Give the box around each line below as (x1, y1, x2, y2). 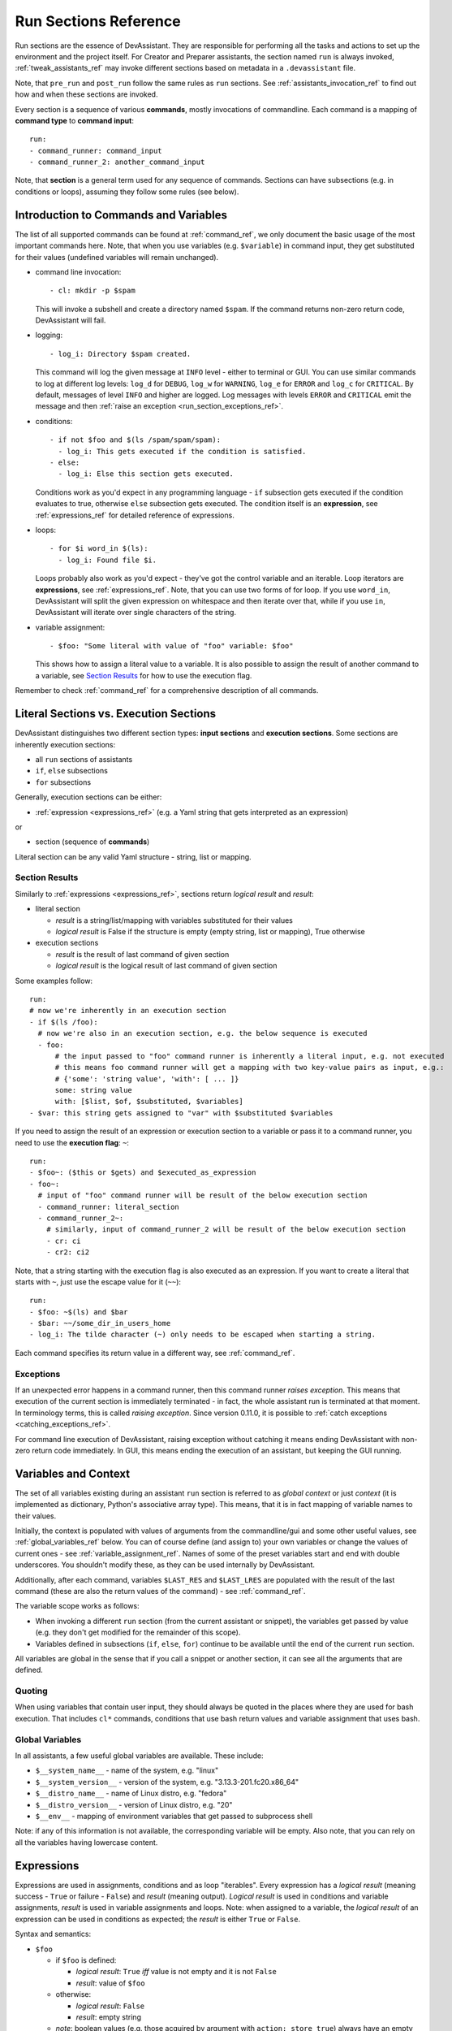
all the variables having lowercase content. (15, 1837, 158, 1847)
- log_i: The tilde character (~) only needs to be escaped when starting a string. (29, 1330, 377, 1340)
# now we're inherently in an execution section (29, 1006, 226, 1015)
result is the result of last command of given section (55, 949, 230, 959)
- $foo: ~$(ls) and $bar (29, 1307, 128, 1316)
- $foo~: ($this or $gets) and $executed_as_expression (29, 1168, 256, 1177)
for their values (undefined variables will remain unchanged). (15, 252, 219, 262)
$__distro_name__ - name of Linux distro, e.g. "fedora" (35, 1788, 227, 1799)
